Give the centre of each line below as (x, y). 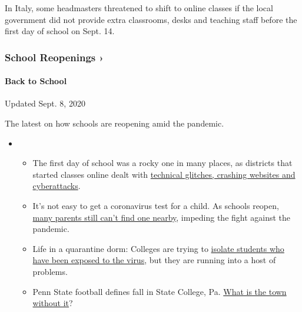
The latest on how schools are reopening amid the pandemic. (115, 123)
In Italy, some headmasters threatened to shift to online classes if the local (139, 8)
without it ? (53, 303)
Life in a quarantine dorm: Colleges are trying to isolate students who (158, 248)
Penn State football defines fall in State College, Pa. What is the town (160, 291)
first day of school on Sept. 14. (60, 31)
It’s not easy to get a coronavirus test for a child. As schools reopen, (156, 205)
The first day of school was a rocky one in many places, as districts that (162, 163)
